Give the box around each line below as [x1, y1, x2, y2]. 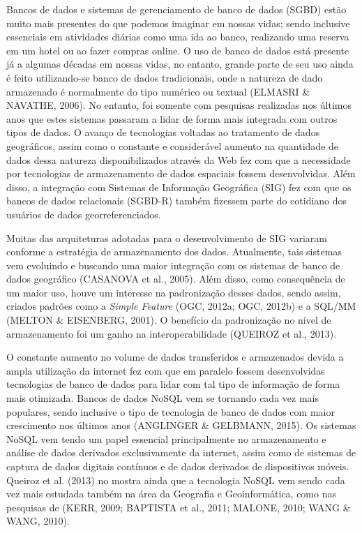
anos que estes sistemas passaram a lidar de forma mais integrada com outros [6, 111, 338, 126]
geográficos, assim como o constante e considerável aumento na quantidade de [6, 138, 339, 153]
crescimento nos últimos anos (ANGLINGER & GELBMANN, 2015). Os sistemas [6, 418, 356, 433]
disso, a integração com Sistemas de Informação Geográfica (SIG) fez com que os [6, 179, 352, 194]
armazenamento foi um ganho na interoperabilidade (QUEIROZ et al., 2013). [6, 326, 337, 340]
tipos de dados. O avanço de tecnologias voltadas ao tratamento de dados [6, 125, 320, 140]
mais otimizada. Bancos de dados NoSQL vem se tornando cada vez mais [6, 391, 319, 405]
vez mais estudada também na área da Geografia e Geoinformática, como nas [6, 486, 336, 501]
